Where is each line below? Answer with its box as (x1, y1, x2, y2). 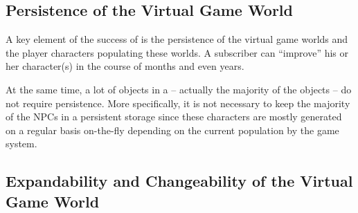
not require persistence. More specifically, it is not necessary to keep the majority (6, 95, 350, 110)
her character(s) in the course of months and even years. (6, 59, 244, 73)
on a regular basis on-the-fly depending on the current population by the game (6, 122, 339, 137)
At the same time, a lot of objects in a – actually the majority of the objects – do (6, 82, 352, 96)
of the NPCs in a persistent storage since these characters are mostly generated (6, 109, 342, 124)
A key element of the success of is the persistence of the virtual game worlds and (6, 32, 348, 46)
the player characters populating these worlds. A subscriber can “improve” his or (6, 45, 349, 59)
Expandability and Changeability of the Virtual (6, 170, 353, 192)
